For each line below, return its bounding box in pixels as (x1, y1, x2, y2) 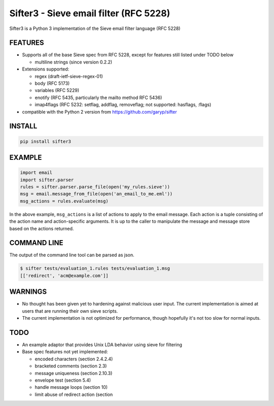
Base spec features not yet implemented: (22, 349, 109, 355)
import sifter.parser (20, 177, 74, 183)
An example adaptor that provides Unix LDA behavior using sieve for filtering (22, 342, 183, 348)
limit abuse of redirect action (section (35, 391, 113, 397)
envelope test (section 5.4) (35, 377, 91, 383)
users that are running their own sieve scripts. (22, 308, 118, 314)
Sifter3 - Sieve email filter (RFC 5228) (9, 8, 170, 19)
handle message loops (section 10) (35, 384, 108, 390)
